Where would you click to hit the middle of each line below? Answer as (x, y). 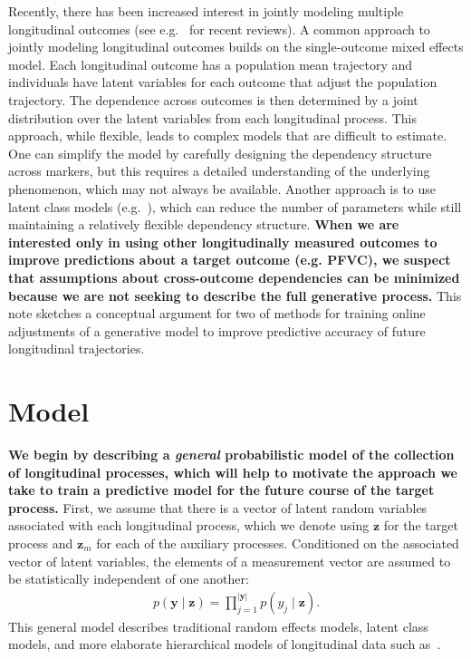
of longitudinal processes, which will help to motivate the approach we (233, 472)
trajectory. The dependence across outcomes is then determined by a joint (213, 99)
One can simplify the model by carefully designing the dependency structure (220, 153)
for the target (421, 525)
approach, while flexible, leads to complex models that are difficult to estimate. (228, 136)
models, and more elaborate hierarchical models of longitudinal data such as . (225, 644)
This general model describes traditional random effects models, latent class (218, 626)
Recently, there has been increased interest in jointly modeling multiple (206, 11)
